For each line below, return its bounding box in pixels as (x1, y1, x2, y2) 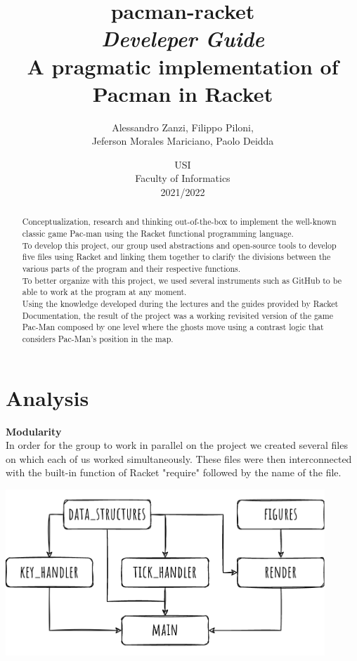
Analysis (6, 383, 89, 412)
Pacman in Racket (92, 79, 273, 107)
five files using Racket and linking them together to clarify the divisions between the (22, 251, 331, 263)
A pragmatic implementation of (27, 51, 339, 80)
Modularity (6, 424, 62, 438)
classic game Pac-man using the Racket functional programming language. (22, 228, 294, 240)
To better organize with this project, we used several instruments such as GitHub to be (22, 274, 342, 286)
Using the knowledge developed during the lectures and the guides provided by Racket (22, 298, 339, 310)
